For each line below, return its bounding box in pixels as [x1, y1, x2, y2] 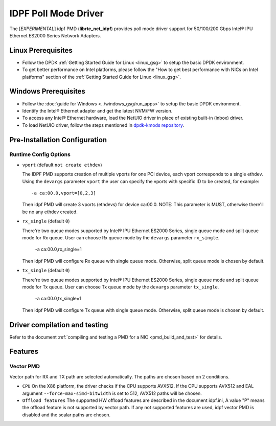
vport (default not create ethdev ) [22, 162, 102, 168]
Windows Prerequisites [9, 87, 85, 96]
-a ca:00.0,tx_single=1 [35, 296, 82, 302]
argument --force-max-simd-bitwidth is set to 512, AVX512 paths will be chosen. [22, 390, 202, 396]
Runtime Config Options [9, 151, 71, 158]
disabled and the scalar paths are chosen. [22, 412, 111, 418]
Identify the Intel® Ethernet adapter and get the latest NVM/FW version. [22, 107, 173, 114]
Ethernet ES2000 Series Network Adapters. [9, 32, 101, 38]
